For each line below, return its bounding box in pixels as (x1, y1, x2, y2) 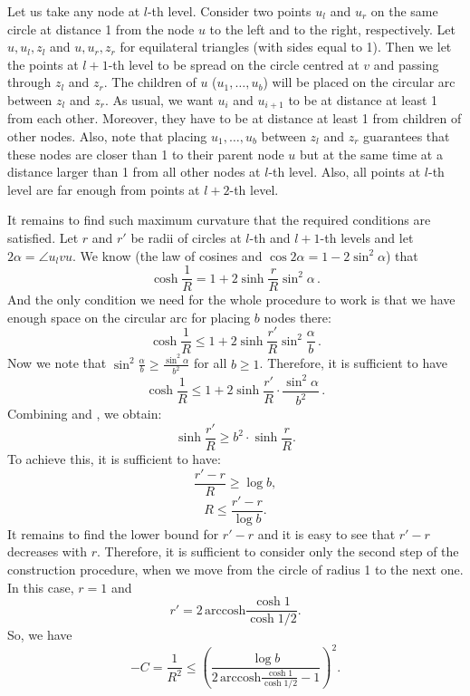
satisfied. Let (7, 227, 79, 246)
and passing (373, 54, 439, 73)
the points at (7, 54, 79, 73)
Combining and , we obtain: (7, 404, 162, 423)
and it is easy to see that (257, 524, 396, 543)
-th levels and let (320, 227, 414, 246)
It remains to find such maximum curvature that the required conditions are (7, 210, 431, 229)
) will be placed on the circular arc (263, 72, 456, 92)
